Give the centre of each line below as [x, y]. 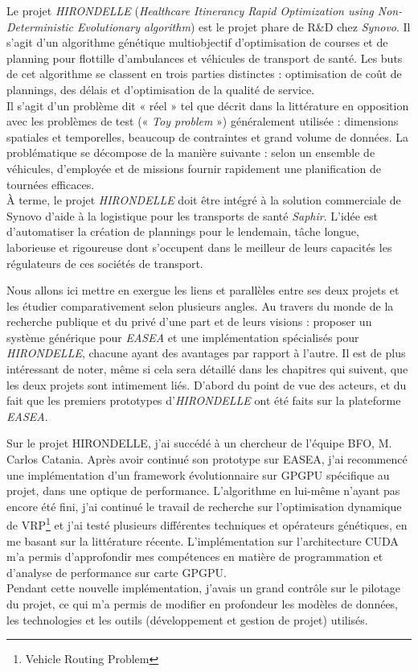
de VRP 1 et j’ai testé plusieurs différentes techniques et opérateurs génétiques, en [207, 524]
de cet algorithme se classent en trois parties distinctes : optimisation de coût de [204, 74]
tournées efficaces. [51, 184]
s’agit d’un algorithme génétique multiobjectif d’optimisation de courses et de [197, 42]
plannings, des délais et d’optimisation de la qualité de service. [161, 89]
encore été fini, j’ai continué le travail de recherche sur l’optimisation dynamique [204, 506]
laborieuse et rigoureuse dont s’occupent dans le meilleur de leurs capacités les [199, 247]
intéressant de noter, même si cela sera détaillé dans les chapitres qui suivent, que [207, 369]
